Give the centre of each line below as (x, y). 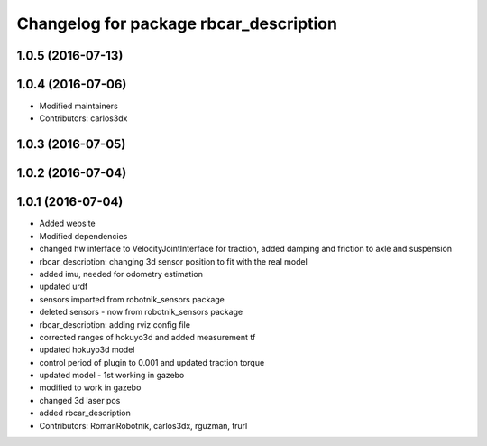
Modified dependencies (83, 236)
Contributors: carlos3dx (83, 118)
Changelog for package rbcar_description (177, 23)
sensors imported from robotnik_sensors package (132, 299)
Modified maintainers (79, 106)
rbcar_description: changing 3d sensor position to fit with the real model (174, 261)
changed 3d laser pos (80, 400)
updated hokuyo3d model (87, 350)
